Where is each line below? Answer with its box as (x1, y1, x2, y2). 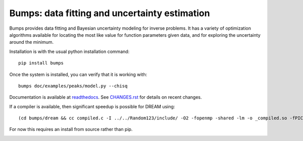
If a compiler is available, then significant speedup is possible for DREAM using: (9, 103, 175, 109)
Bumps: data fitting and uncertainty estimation (9, 8, 210, 19)
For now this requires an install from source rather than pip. (9, 126, 133, 132)
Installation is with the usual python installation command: (9, 48, 130, 54)
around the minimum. (9, 39, 54, 45)
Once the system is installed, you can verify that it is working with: (9, 71, 147, 78)
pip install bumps (18, 60, 64, 66)
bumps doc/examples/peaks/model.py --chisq (18, 83, 128, 89)
